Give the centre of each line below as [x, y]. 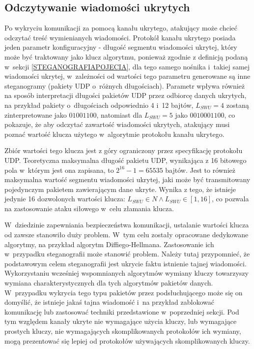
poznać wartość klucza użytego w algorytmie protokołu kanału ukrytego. [114, 134]
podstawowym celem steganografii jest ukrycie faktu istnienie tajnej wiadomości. [126, 263]
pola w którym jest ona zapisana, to [59, 170]
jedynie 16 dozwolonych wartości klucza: [65, 199]
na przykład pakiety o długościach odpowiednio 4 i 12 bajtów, [99, 105]
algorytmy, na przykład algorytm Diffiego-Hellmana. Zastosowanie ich [109, 244]
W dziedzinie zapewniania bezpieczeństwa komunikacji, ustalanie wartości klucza [127, 225]
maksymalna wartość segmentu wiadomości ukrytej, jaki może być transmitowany [127, 179]
